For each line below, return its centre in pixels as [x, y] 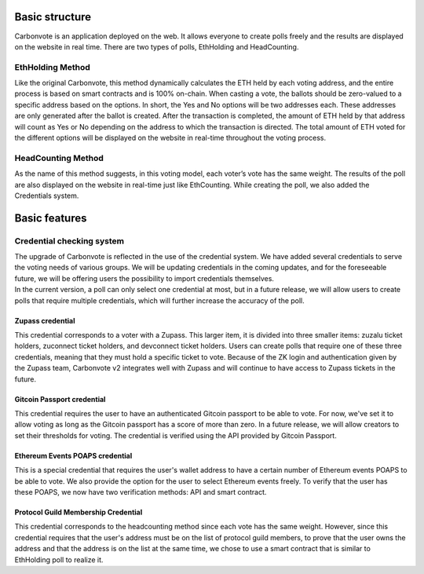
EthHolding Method [52, 67]
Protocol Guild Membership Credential [79, 512]
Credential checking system [69, 241]
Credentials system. [47, 196]
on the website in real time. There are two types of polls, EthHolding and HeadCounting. [157, 46]
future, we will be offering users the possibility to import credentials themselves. [144, 278]
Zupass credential [45, 320]
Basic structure [53, 17]
